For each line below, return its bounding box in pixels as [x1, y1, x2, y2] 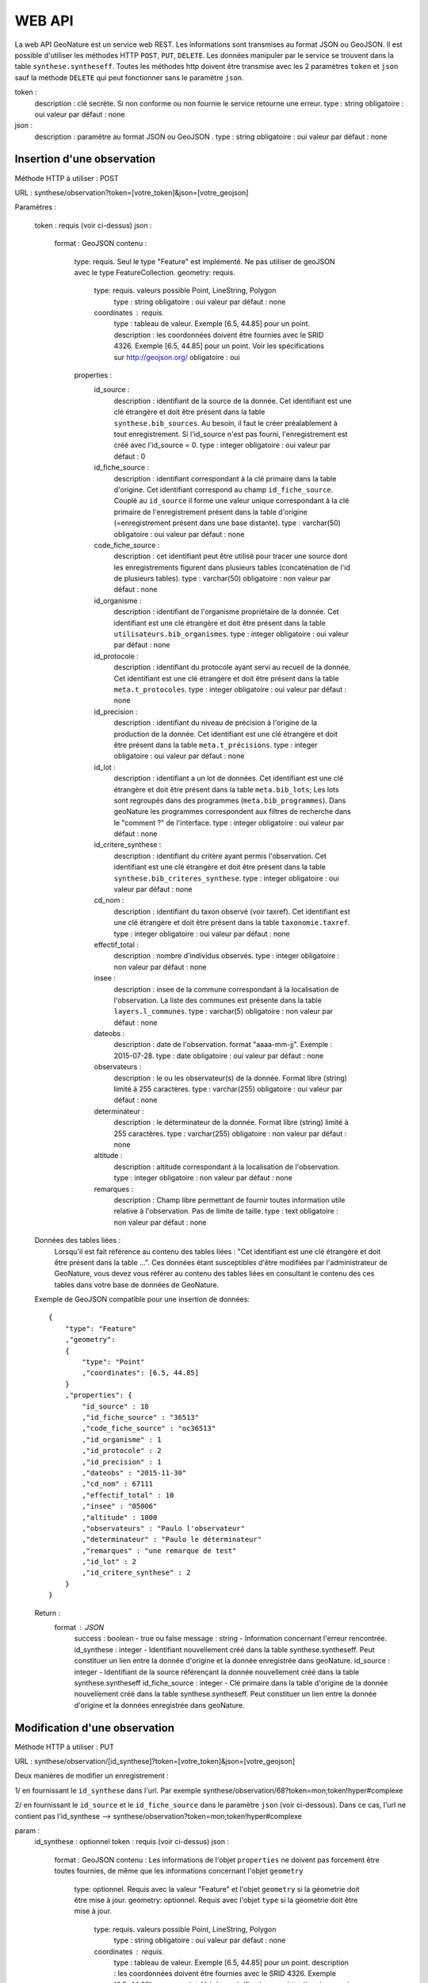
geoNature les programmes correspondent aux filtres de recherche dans [113, 807, 352, 816]
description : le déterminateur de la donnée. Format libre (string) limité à [113, 1118, 349, 1127]
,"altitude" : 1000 [82, 1513, 158, 1522]
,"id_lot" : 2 [82, 1557, 137, 1567]
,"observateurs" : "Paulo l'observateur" [82, 1524, 246, 1532]
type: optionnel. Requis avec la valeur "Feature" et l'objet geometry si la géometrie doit [74, 1884, 360, 1893]
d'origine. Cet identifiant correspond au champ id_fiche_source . [113, 485, 334, 494]
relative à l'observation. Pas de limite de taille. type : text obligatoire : [113, 1206, 338, 1216]
